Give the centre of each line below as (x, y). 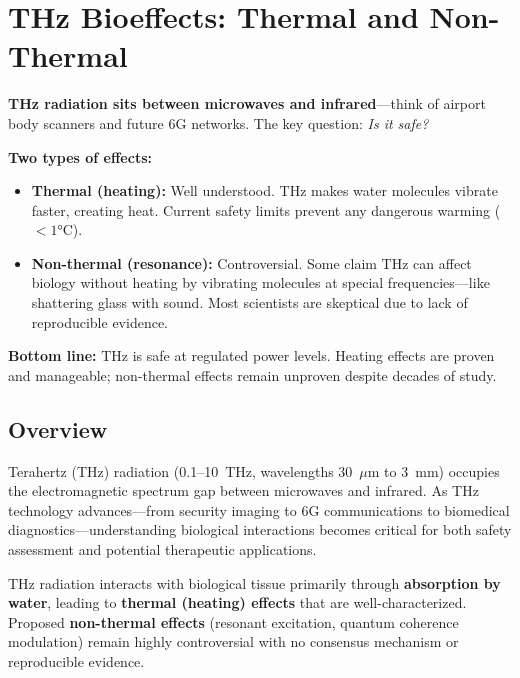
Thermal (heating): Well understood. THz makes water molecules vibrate (264, 190)
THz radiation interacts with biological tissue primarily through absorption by (254, 582)
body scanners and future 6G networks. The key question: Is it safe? (218, 122)
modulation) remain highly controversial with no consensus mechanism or (233, 641)
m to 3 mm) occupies (433, 470)
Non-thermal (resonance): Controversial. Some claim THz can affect (251, 262)
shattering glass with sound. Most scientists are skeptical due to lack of (249, 302)
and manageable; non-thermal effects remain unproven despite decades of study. (252, 374)
